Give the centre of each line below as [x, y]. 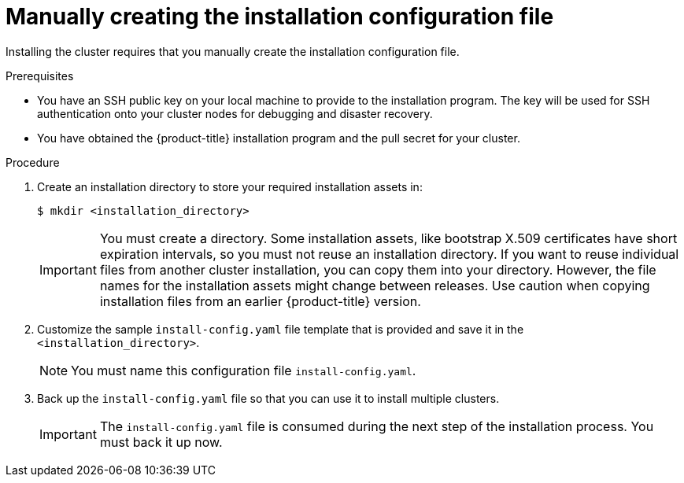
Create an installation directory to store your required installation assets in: [230, 186]
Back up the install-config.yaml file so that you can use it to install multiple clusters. [268, 398]
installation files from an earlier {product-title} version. [260, 301]
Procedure [33, 162]
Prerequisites [40, 76]
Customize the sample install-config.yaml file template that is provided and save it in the [281, 329]
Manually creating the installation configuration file [280, 17]
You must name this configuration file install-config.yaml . [244, 370]
